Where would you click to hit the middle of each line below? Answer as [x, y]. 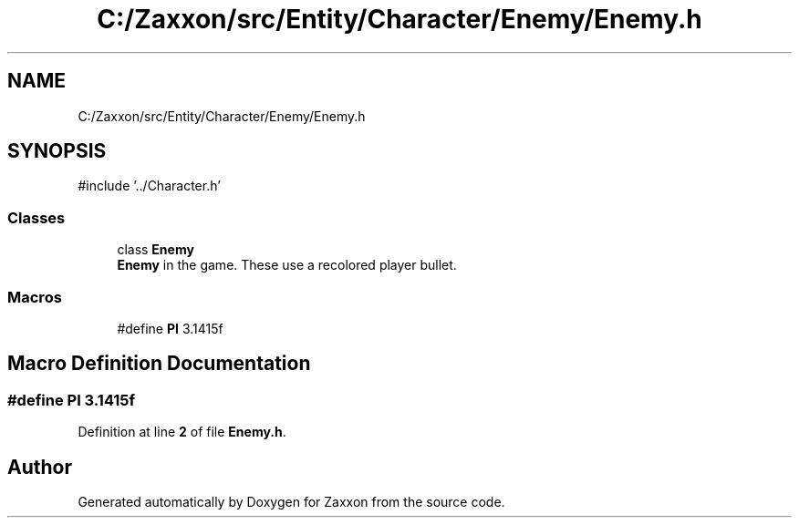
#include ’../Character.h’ [149, 186]
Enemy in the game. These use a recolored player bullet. [287, 265]
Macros [35, 297]
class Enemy [156, 250]
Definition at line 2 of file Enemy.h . [182, 432]
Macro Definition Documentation [159, 364]
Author [40, 467]
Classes [36, 217]
